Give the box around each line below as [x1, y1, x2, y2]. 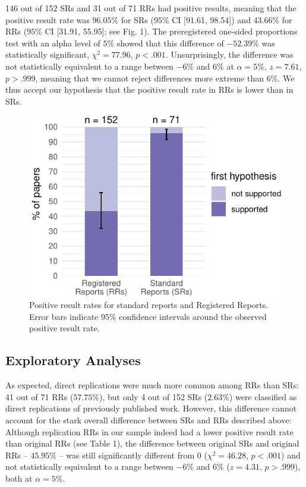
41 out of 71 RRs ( [5, 390, 74, 403]
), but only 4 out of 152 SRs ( [99, 390, 208, 403]
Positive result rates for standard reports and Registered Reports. [29, 299, 268, 311]
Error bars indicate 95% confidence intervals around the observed [29, 310, 267, 322]
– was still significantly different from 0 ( [59, 448, 207, 461]
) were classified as [229, 390, 297, 403]
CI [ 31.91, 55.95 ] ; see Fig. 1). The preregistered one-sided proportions [45, 25, 298, 37]
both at [5, 472, 33, 484]
